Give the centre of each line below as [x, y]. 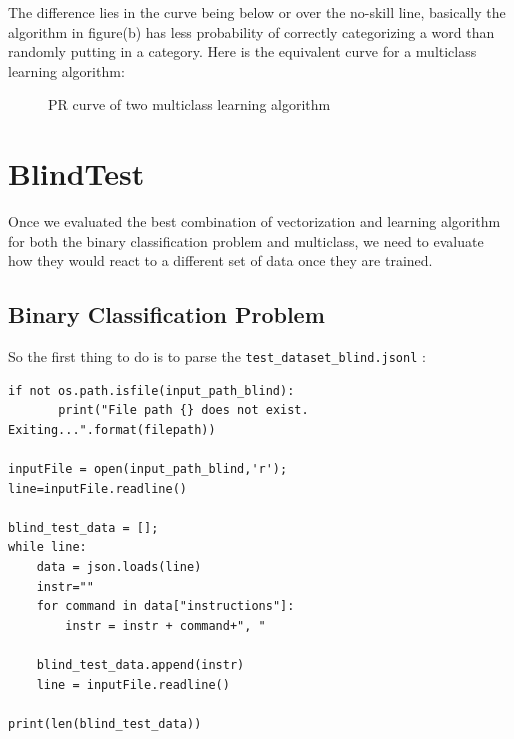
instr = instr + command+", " [165, 625]
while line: [47, 547]
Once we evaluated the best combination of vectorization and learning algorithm [254, 221]
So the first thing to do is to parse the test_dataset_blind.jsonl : [217, 356]
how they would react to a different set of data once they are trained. [220, 260]
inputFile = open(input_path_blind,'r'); [148, 469]
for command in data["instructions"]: [165, 606]
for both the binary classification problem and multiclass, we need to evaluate [246, 240]
